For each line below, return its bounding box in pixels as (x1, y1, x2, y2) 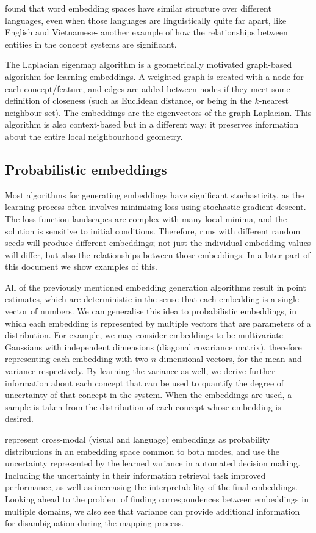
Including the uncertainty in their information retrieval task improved (5, 468, 266, 481)
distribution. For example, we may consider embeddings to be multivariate (5, 328, 283, 341)
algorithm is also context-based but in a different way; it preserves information (5, 118, 299, 131)
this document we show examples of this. (5, 260, 157, 273)
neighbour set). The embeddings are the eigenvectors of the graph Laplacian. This (5, 106, 312, 118)
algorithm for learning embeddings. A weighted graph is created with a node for (5, 70, 304, 82)
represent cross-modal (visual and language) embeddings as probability (5, 433, 270, 446)
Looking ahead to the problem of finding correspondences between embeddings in (5, 492, 309, 505)
